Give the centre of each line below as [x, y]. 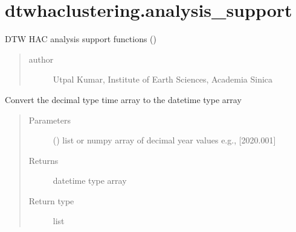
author [41, 59]
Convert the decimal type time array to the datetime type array [123, 99]
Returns [43, 160]
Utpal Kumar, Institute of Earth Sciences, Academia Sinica [163, 79]
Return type [51, 200]
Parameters [50, 120]
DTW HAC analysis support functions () [81, 39]
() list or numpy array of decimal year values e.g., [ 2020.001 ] [164, 140]
